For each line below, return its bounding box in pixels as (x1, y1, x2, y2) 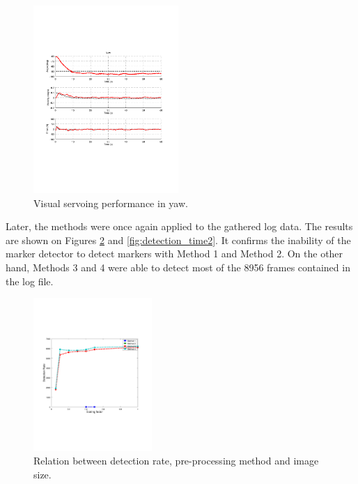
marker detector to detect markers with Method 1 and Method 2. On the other (6, 246, 343, 261)
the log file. (6, 273, 54, 288)
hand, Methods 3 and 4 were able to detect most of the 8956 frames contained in (6, 259, 350, 274)
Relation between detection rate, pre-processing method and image (33, 453, 319, 468)
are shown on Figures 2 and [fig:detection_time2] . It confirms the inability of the (6, 232, 351, 247)
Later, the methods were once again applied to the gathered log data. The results (6, 219, 353, 234)
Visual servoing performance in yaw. (33, 195, 188, 210)
